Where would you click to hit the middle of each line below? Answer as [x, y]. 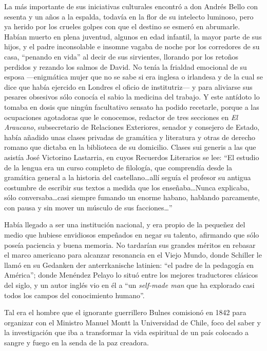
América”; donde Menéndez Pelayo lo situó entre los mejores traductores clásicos [131, 275]
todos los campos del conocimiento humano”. [74, 295]
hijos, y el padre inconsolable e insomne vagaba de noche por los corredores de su [132, 46]
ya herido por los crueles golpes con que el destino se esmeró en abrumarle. [122, 26]
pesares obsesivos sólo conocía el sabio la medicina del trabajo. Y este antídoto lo [132, 97]
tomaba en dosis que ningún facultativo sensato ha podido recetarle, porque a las [132, 106]
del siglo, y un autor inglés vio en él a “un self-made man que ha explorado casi [129, 285]
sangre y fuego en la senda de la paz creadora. [77, 342]
